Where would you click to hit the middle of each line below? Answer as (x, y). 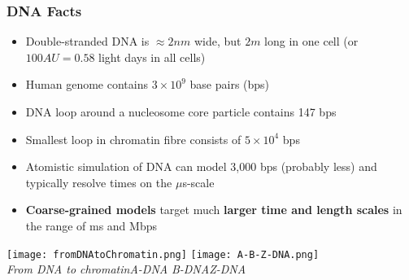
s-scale (198, 182)
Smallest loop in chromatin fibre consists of (133, 139)
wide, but (218, 41)
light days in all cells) (152, 57)
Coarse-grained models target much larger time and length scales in (214, 210)
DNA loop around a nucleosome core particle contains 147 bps (181, 112)
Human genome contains (87, 84)
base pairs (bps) (230, 84)
